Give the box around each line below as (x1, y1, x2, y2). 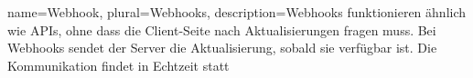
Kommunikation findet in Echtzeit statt (7, 55, 230, 74)
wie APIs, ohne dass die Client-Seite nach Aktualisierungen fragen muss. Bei (7, 20, 436, 39)
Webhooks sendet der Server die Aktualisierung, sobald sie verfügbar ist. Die (7, 38, 437, 57)
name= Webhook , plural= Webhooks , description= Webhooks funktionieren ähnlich (7, 3, 467, 21)
